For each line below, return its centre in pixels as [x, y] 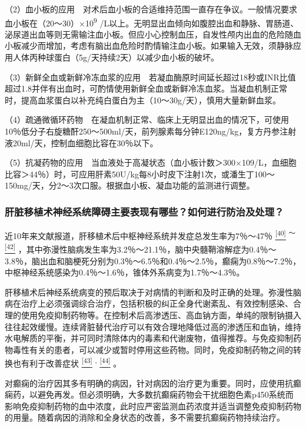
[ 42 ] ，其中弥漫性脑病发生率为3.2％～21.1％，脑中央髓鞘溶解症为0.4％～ [141, 248]
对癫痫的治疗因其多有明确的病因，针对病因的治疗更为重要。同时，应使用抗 [149, 383]
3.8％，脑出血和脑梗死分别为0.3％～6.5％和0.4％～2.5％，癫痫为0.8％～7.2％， [153, 260]
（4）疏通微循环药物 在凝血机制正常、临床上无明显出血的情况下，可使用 [147, 120]
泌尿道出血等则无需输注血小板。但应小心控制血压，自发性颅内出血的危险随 [149, 34]
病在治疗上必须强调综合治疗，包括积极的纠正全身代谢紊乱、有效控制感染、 [149, 303]
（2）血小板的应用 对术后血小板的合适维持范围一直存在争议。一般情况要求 [151, 9]
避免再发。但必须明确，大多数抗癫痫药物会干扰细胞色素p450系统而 [165, 394]
